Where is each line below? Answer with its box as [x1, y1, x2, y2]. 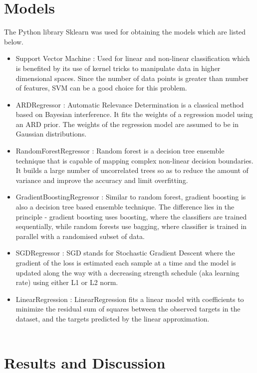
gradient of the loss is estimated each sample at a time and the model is [15, 257, 236, 267]
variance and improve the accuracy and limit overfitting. [15, 174, 188, 185]
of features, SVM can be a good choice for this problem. [15, 82, 187, 93]
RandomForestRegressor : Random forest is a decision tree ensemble [15, 145, 225, 156]
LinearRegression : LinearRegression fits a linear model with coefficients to [15, 293, 244, 304]
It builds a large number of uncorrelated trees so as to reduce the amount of [15, 165, 249, 175]
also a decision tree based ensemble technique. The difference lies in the [15, 201, 235, 212]
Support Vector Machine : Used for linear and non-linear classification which [15, 53, 250, 63]
